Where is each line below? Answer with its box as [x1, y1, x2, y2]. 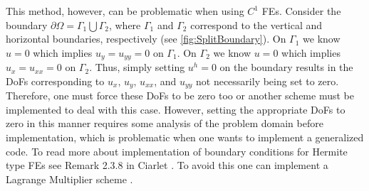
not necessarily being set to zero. [196, 73, 339, 88]
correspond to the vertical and [190, 17, 323, 32]
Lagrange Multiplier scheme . [6, 171, 133, 186]
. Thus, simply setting [89, 60, 185, 75]
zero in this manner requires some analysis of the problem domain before [6, 116, 323, 131]
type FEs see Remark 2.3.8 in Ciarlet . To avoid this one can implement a [6, 158, 328, 173]
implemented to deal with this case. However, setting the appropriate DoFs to [6, 102, 345, 116]
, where [108, 17, 141, 32]
